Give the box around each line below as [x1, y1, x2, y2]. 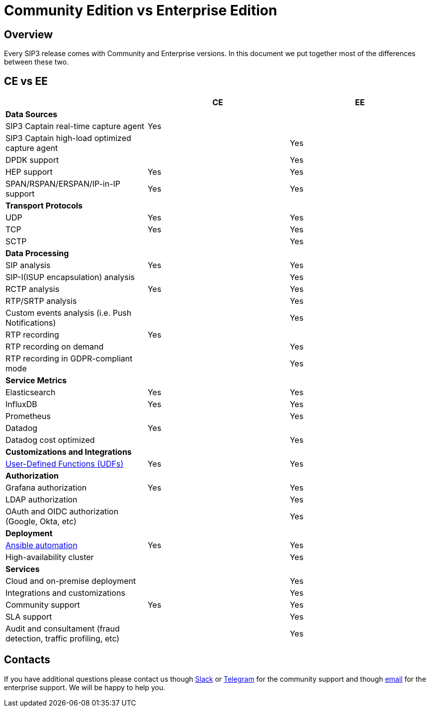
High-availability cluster [5, 552, 94, 563]
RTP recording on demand [5, 342, 104, 352]
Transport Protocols [5, 201, 83, 211]
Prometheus [5, 411, 51, 422]
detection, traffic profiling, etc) [5, 634, 120, 644]
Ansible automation [5, 540, 78, 551]
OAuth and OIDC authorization [5, 506, 119, 517]
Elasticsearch [5, 387, 56, 398]
